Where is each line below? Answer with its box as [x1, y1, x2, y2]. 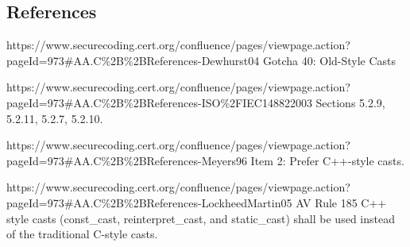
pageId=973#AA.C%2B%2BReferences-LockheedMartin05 [6, 194, 292, 210]
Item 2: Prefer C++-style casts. [250, 152, 404, 168]
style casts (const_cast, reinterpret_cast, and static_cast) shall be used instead [6, 210, 395, 226]
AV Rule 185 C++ [296, 194, 387, 210]
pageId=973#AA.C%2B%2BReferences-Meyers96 [6, 152, 247, 168]
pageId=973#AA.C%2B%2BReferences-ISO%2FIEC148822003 [6, 94, 312, 110]
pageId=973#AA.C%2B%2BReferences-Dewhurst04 [6, 52, 260, 68]
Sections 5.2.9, [315, 94, 385, 110]
